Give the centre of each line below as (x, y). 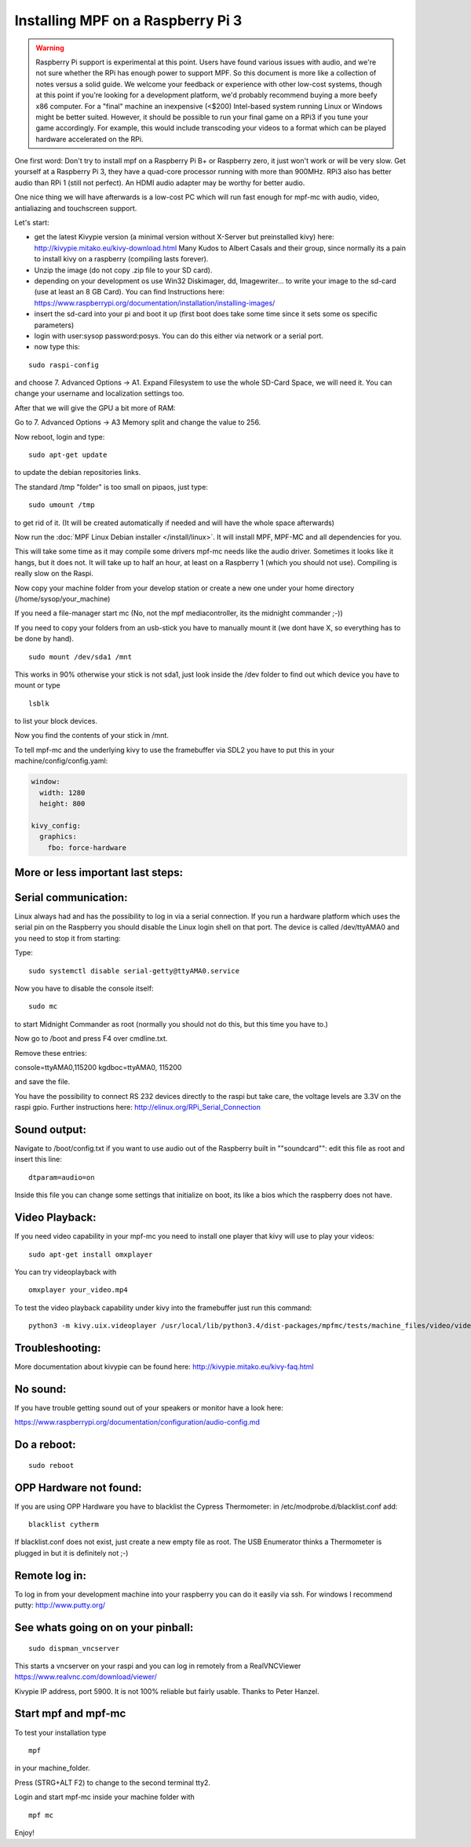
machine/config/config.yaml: (61, 761)
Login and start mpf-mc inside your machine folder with (105, 1797)
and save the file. (42, 1082)
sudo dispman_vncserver (74, 1648)
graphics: (58, 837)
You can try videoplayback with (66, 1272)
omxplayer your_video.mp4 (78, 1290)
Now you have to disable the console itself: (84, 988)
